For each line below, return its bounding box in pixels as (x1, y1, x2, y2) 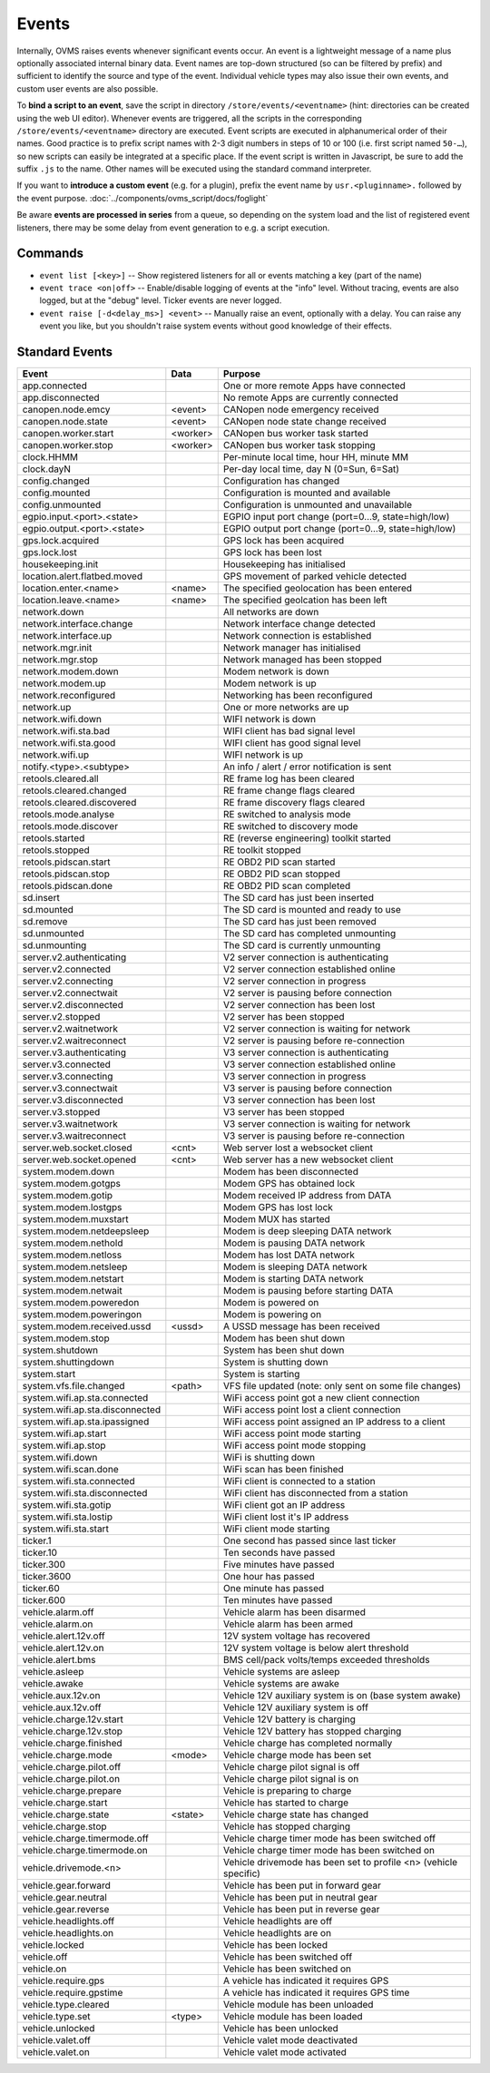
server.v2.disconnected (22, 999, 124, 1011)
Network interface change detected (222, 618, 376, 630)
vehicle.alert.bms (22, 1654, 96, 1666)
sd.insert (22, 892, 61, 904)
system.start (22, 1368, 76, 1380)
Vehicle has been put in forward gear (222, 1879, 381, 1892)
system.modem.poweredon (22, 1296, 140, 1308)
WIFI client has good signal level (222, 737, 361, 748)
